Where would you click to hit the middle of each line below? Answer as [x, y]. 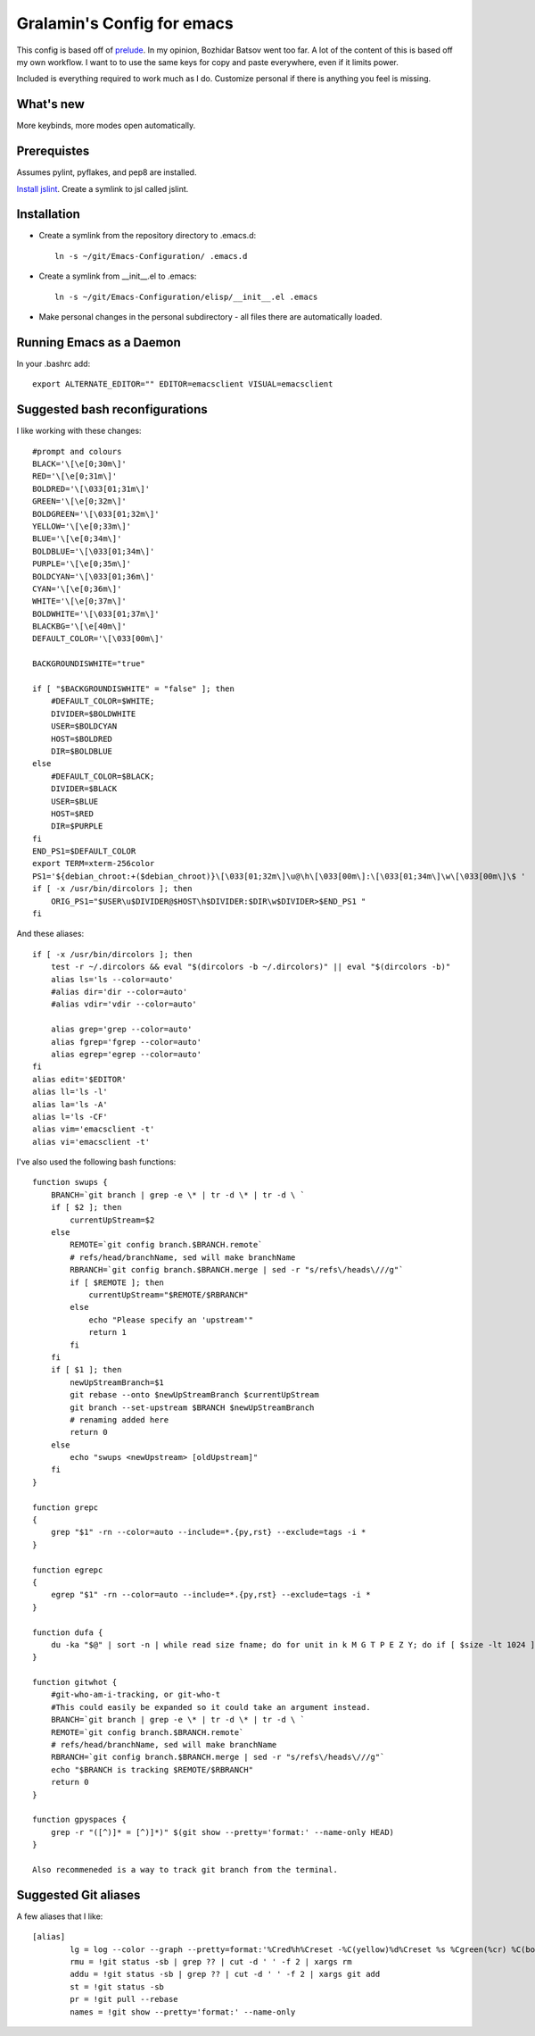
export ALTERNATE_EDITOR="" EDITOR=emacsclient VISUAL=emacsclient [183, 384]
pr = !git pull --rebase [124, 1999]
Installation [48, 214]
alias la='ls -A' [70, 1104]
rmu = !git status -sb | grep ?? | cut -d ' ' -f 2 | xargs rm [211, 1962]
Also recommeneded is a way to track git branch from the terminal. [185, 1869]
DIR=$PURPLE [77, 826]
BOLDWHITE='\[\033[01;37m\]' [96, 613]
